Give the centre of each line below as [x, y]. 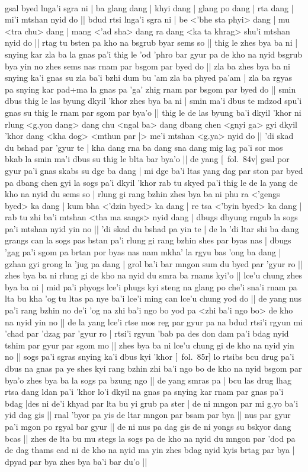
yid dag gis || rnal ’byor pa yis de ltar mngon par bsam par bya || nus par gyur [148, 415]
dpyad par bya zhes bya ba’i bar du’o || [76, 461]
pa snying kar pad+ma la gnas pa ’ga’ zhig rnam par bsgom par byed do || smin [150, 89]
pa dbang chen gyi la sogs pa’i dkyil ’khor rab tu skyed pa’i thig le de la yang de [151, 182]
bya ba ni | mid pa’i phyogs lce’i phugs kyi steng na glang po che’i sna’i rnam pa [151, 286]
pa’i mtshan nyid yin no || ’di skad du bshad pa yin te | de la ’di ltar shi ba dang [152, 228]
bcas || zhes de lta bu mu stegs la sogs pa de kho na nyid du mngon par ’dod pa [150, 438]
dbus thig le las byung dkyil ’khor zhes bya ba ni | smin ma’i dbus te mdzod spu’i [153, 101]
